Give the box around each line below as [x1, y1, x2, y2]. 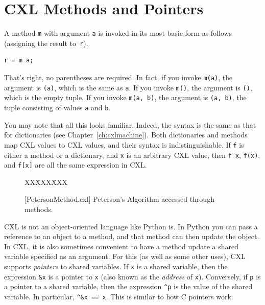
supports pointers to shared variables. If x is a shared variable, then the [4, 261, 228, 271]
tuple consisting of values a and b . [4, 102, 111, 112]
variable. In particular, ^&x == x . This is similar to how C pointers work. [4, 291, 233, 301]
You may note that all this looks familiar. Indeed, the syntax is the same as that [4, 119, 256, 130]
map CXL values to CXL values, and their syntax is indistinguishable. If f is [4, 139, 244, 150]
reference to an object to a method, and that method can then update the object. [4, 231, 259, 242]
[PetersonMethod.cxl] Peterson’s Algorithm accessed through [25, 194, 214, 204]
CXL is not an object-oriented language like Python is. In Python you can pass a [4, 221, 258, 231]
